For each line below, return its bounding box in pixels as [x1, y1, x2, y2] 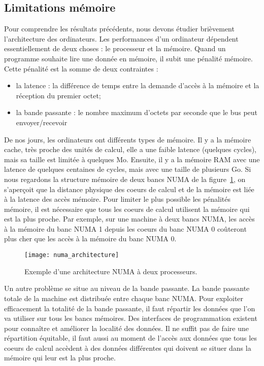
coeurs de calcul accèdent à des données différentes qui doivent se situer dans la [4, 342, 251, 353]
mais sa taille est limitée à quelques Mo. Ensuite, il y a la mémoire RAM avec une [4, 154, 260, 164]
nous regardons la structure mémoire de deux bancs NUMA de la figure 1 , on [4, 173, 246, 184]
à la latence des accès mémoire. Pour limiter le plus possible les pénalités [4, 194, 231, 204]
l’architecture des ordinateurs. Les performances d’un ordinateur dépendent [4, 33, 239, 44]
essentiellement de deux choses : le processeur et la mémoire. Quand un [4, 43, 226, 54]
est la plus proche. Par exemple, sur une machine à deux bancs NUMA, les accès [4, 213, 255, 224]
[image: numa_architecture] [24, 251, 119, 259]
